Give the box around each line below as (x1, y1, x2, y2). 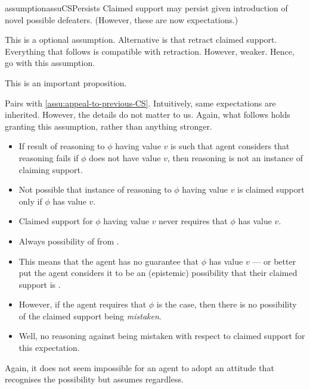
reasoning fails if (18, 151, 79, 164)
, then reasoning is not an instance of (167, 151, 303, 164)
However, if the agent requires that (18, 298, 147, 310)
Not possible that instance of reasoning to (18, 183, 172, 196)
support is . (18, 278, 61, 290)
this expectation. (18, 341, 80, 354)
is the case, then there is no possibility (156, 298, 297, 310)
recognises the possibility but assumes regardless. (5, 373, 184, 385)
